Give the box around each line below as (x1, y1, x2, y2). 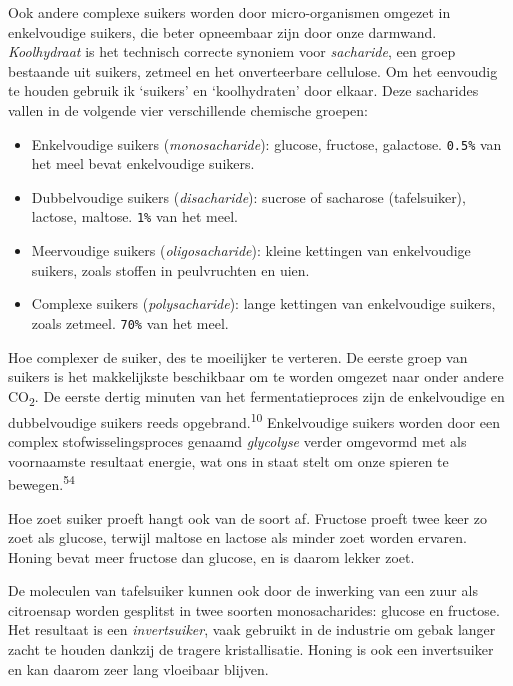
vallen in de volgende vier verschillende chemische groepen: (8, 99, 368, 120)
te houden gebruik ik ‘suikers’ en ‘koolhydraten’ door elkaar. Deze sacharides (8, 80, 479, 101)
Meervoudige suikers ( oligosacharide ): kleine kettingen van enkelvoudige (31, 240, 471, 261)
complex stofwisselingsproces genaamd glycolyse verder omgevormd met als (8, 431, 467, 452)
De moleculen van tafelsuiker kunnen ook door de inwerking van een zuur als (8, 580, 478, 601)
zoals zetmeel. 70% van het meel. (31, 312, 229, 333)
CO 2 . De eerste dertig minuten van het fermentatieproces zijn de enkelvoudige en (8, 385, 505, 409)
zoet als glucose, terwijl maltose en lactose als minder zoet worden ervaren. (8, 527, 468, 548)
